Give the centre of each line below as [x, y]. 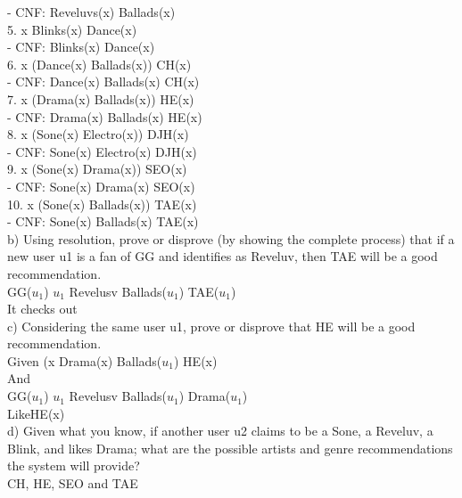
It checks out [42, 309]
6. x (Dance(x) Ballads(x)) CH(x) [99, 64]
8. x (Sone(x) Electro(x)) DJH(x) [98, 134]
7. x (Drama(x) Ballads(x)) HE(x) [101, 98]
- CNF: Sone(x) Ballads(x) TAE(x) [103, 221]
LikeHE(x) [36, 413]
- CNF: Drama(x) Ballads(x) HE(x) [105, 116]
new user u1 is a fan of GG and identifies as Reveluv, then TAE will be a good [223, 256]
